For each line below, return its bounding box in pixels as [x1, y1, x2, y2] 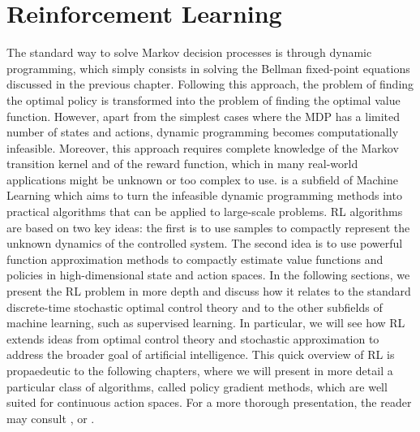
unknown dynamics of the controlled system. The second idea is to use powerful [6, 235, 403, 252]
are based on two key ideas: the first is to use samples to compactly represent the [6, 218, 410, 235]
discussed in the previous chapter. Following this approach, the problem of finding [6, 76, 414, 93]
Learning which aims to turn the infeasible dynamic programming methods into [6, 187, 402, 204]
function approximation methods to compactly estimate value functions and [6, 250, 384, 267]
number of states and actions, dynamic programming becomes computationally [6, 123, 399, 140]
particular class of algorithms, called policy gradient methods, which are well [6, 378, 388, 395]
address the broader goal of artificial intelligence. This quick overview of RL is [6, 346, 395, 363]
